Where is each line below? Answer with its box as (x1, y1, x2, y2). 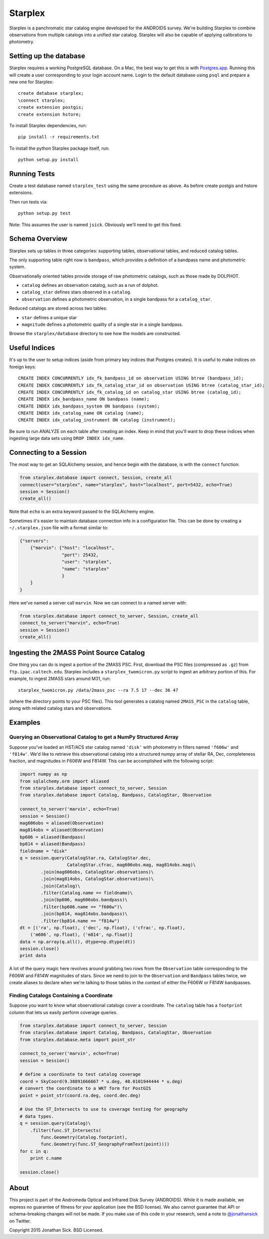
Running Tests (9, 170, 55, 178)
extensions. (9, 190, 33, 196)
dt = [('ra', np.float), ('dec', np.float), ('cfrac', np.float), (19, 925, 185, 930)
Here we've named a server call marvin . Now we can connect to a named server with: (9, 600, 187, 606)
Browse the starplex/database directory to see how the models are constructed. (9, 331, 181, 337)
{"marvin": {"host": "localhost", (30, 545, 115, 551)
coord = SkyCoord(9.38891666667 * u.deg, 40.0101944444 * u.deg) (19, 1078, 183, 1084)
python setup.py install (18, 157, 79, 163)
